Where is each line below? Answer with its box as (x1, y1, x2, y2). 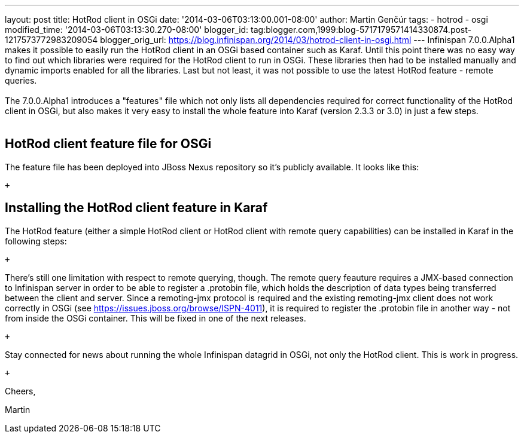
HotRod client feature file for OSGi (5, 136, 212, 152)
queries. (5, 75, 37, 85)
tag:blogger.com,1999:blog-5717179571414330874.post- (251, 24, 471, 35)
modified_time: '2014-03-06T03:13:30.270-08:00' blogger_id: (5, 24, 249, 35)
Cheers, (5, 385, 36, 396)
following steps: (5, 235, 67, 246)
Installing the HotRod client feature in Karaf (5, 200, 268, 216)
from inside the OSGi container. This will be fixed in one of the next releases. (5, 313, 306, 323)
